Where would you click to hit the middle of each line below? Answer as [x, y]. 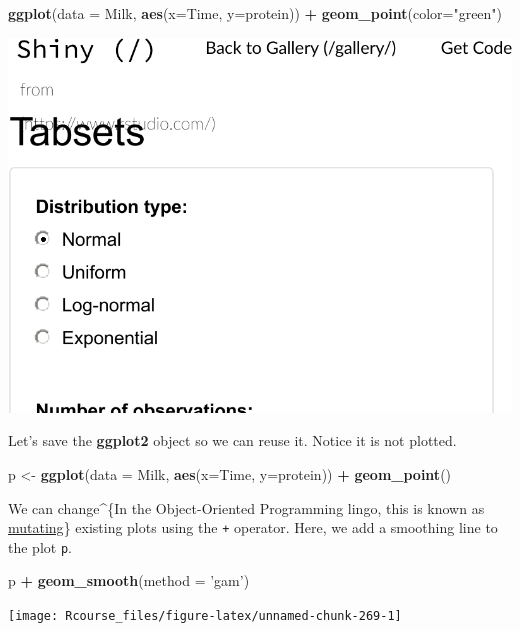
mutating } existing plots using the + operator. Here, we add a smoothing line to [253, 527]
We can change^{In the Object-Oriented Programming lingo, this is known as [246, 507]
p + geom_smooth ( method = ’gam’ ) [129, 580]
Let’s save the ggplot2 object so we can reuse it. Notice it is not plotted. [232, 440]
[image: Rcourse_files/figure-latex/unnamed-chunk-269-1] [205, 616]
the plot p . [40, 546]
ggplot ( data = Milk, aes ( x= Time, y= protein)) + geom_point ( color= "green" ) [255, 13]
